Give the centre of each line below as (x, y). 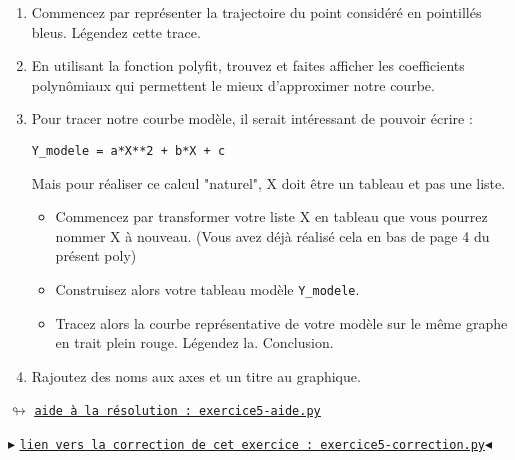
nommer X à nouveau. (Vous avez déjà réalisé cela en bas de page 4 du (272, 235)
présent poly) (96, 255)
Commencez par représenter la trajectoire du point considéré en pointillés (256, 12)
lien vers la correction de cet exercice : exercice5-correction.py (252, 445)
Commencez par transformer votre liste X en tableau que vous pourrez (271, 216)
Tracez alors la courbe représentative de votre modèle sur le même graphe (281, 322)
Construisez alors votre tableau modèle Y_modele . (207, 289)
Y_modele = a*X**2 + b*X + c (128, 150)
